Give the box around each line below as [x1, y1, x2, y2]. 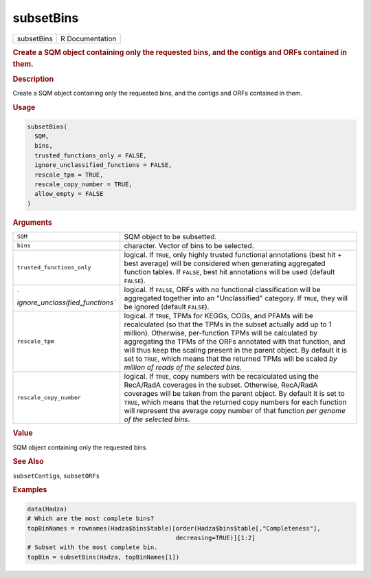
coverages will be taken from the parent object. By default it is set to [124, 388, 345, 398]
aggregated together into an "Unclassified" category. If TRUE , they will [124, 293, 348, 302]
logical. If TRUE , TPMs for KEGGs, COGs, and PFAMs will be [124, 311, 314, 320]
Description [12, 74, 54, 84]
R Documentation [60, 34, 117, 43]
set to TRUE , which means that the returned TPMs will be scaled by [124, 354, 338, 364]
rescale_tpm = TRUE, [34, 170, 104, 179]
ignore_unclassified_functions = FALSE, [34, 162, 172, 169]
